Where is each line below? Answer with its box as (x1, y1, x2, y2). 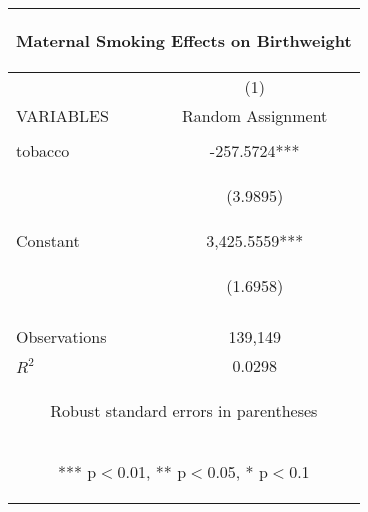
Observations (16, 325, 107, 348)
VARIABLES (16, 104, 109, 127)
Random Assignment (182, 104, 328, 127)
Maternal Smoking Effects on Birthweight (16, 29, 352, 52)
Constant (16, 229, 80, 252)
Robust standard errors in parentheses (50, 399, 318, 422)
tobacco (16, 139, 70, 162)
